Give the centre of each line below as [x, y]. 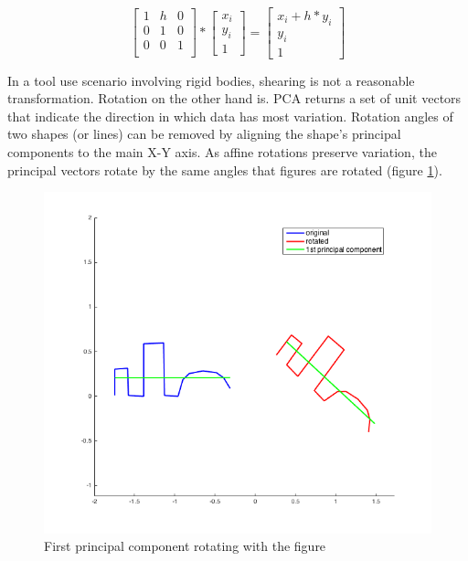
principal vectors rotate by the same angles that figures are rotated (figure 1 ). [225, 169]
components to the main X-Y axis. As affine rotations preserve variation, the [222, 152]
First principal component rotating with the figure [185, 546]
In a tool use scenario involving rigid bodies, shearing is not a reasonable [211, 80]
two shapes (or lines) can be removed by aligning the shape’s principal [204, 134]
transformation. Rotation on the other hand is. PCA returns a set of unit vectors [234, 98]
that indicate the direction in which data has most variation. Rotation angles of [230, 116]
